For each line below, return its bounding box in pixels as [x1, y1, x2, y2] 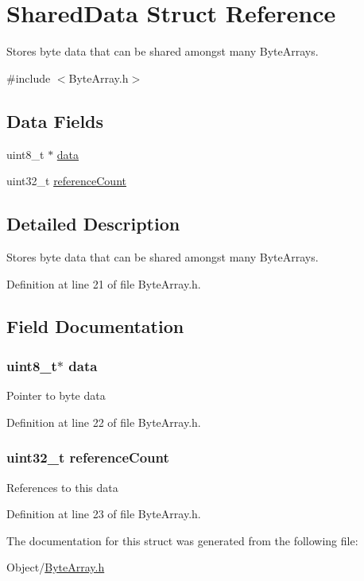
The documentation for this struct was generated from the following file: [6, 532, 358, 548]
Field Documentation [6, 314, 184, 339]
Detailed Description [6, 211, 180, 236]
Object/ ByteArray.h [6, 559, 105, 575]
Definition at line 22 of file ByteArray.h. [6, 413, 201, 430]
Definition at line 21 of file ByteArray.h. [6, 275, 201, 292]
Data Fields [6, 108, 104, 133]
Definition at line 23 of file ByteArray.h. [6, 505, 201, 522]
